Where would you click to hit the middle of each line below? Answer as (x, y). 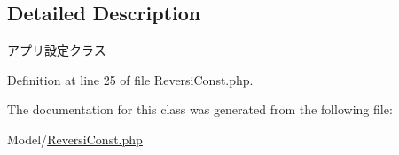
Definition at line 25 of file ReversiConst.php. (130, 79)
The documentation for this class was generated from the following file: (200, 109)
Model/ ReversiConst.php (75, 139)
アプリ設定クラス (57, 50)
